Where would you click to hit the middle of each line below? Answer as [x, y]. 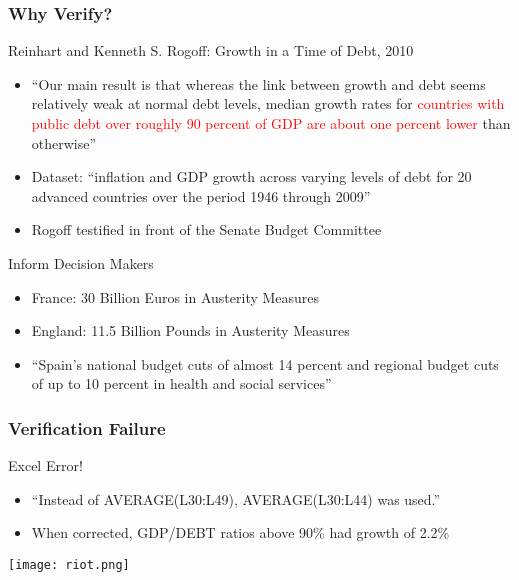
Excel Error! [45, 465]
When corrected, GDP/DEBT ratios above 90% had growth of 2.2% [240, 532]
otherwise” [64, 142]
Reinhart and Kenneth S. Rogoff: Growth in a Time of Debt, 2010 [211, 50]
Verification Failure [87, 427]
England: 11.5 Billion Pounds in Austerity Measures [190, 330]
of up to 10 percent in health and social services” [181, 383]
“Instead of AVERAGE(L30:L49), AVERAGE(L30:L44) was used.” [236, 498]
